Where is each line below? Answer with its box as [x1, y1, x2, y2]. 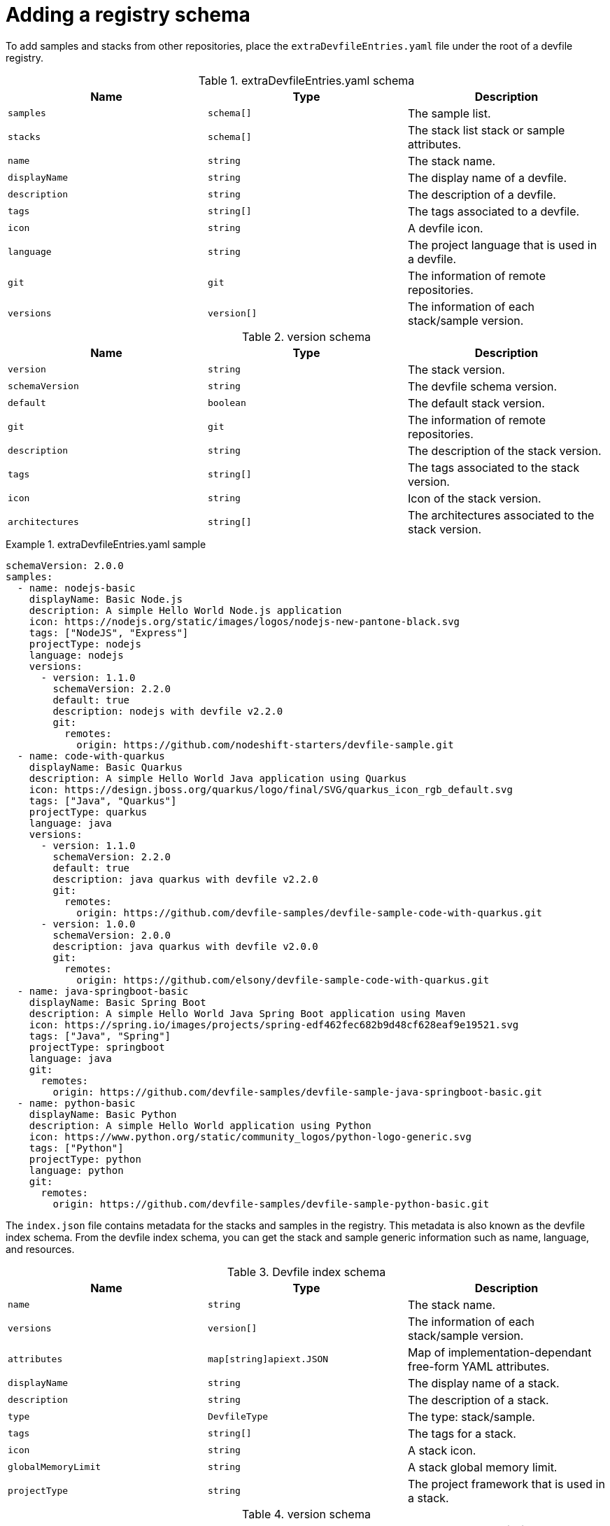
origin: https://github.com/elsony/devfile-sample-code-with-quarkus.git [76, 974, 490, 986]
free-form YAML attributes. [407, 1359, 550, 1373]
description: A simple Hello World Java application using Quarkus [29, 772, 407, 784]
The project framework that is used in [407, 1476, 605, 1491]
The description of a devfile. [407, 187, 556, 202]
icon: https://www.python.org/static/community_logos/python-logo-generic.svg [29, 1130, 471, 1142]
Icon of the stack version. [407, 491, 541, 505]
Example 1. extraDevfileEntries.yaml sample [6, 538, 206, 550]
